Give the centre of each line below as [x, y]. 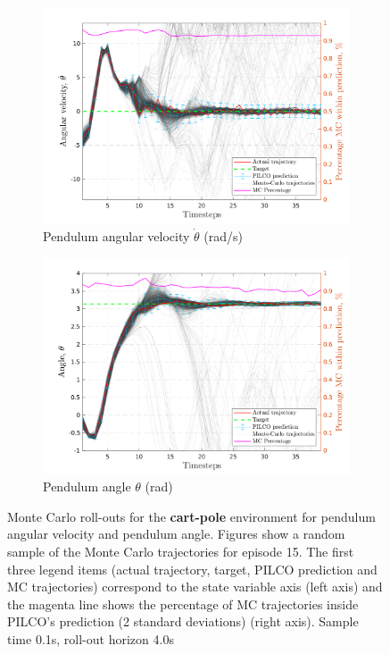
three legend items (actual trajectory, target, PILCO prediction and [192, 569]
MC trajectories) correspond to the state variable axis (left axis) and [195, 587]
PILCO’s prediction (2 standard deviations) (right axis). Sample [183, 621]
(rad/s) [223, 235]
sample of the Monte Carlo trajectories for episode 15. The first [181, 551]
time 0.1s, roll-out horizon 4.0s [91, 638]
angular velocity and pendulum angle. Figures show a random [176, 534]
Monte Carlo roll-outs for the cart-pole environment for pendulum [191, 516]
